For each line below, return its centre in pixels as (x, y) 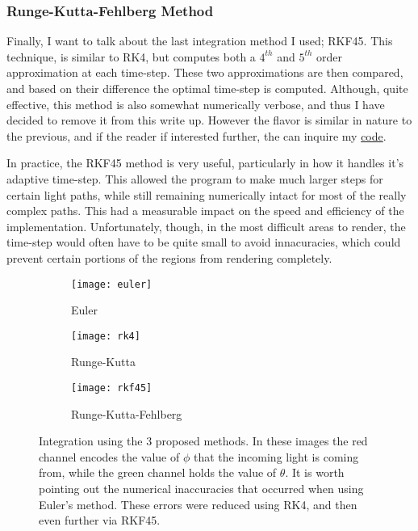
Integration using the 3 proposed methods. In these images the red (203, 441)
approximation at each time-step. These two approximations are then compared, (205, 72)
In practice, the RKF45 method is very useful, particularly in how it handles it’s (205, 163)
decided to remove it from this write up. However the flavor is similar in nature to (209, 120)
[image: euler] (112, 284)
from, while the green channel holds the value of (158, 472)
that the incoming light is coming (276, 456)
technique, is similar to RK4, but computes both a (131, 56)
